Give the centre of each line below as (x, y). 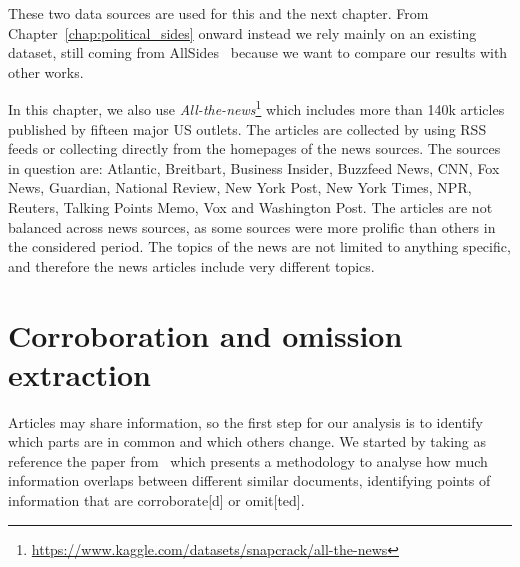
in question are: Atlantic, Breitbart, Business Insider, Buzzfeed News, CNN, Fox (254, 167)
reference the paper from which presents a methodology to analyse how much (248, 460)
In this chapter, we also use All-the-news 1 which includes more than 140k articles (256, 108)
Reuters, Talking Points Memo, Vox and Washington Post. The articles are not (250, 207)
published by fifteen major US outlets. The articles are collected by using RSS (247, 128)
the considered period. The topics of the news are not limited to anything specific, (259, 246)
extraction (79, 373)
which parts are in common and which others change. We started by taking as (247, 441)
